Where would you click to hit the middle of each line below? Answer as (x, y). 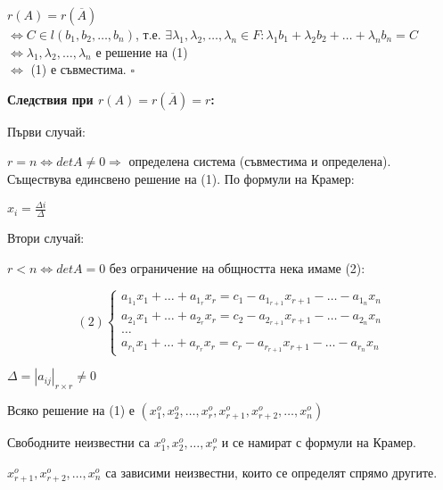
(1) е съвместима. (78, 69)
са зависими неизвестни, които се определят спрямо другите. (271, 472)
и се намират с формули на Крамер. (319, 442)
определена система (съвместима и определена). (260, 161)
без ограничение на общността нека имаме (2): (237, 267)
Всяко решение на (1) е (71, 410)
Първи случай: (46, 131)
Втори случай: (46, 237)
